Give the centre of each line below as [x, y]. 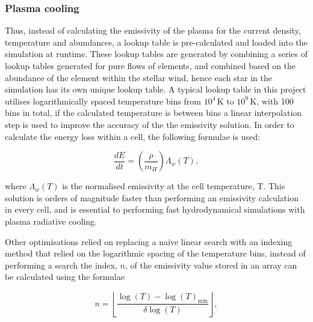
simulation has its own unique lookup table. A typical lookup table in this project [156, 89]
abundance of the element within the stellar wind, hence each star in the [138, 77]
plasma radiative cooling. [51, 221]
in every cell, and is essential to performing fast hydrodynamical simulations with [155, 209]
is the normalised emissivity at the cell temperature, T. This [174, 186]
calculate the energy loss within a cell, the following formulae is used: [132, 136]
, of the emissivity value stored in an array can [211, 265]
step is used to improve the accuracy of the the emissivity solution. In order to [150, 124]
